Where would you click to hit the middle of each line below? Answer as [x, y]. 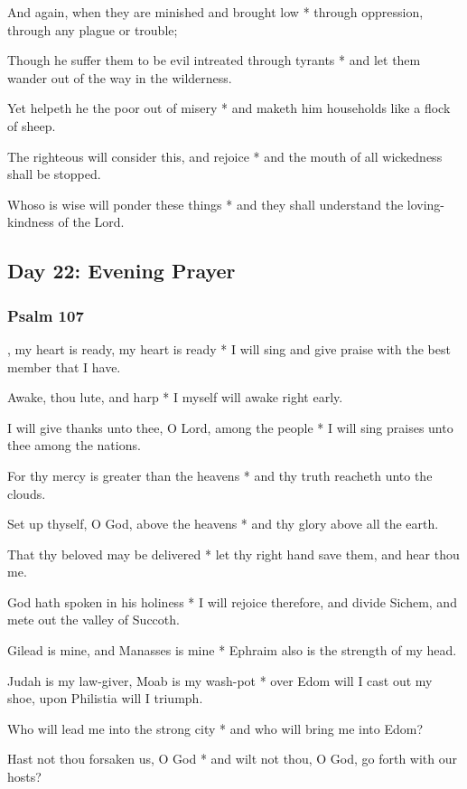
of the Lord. [91, 222]
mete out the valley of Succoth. [93, 620]
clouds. [27, 493]
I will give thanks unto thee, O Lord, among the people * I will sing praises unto [230, 427]
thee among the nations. [74, 445]
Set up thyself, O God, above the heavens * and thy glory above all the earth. [223, 524]
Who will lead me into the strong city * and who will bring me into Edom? [215, 728]
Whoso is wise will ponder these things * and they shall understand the [205, 204]
